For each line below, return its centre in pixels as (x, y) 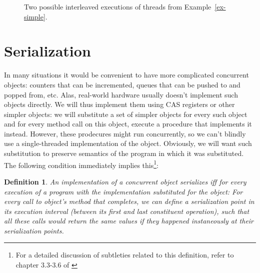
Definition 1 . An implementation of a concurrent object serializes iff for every (125, 181)
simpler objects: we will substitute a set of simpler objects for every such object (126, 114)
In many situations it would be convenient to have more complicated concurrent (126, 75)
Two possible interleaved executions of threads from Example (118, 6)
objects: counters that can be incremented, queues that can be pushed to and (122, 84)
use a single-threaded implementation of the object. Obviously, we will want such (128, 143)
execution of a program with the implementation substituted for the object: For (123, 191)
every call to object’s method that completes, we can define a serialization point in (129, 201)
